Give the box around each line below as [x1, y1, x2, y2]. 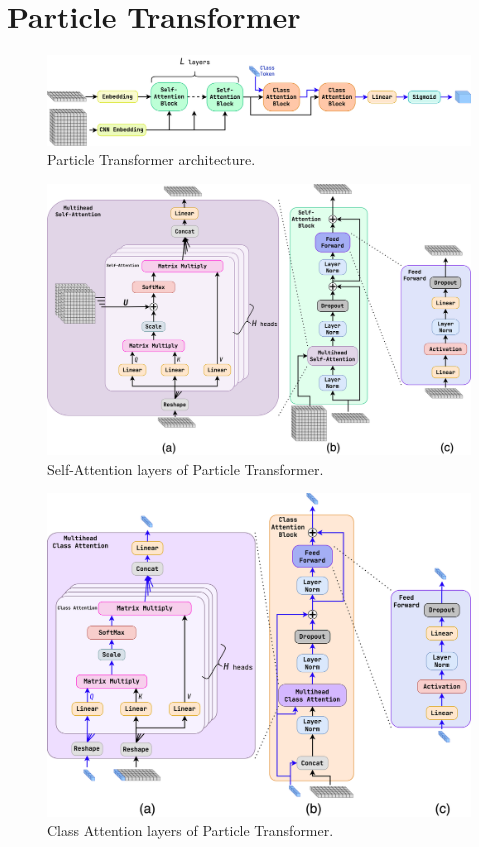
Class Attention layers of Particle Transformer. [47, 820, 334, 841]
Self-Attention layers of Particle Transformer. [47, 458, 324, 479]
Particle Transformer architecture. [47, 149, 256, 170]
